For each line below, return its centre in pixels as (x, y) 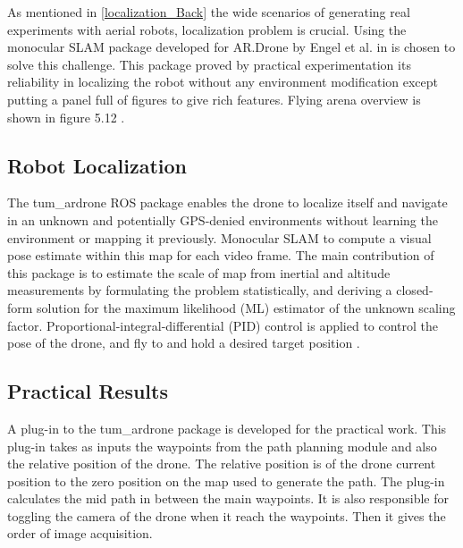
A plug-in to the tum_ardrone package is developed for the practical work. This (227, 428)
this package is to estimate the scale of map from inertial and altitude (199, 272)
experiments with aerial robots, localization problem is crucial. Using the (207, 29)
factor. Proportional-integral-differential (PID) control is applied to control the (223, 325)
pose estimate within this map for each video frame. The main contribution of (221, 255)
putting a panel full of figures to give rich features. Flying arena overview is (214, 99)
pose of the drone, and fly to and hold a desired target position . (184, 343)
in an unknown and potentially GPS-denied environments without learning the (223, 219)
